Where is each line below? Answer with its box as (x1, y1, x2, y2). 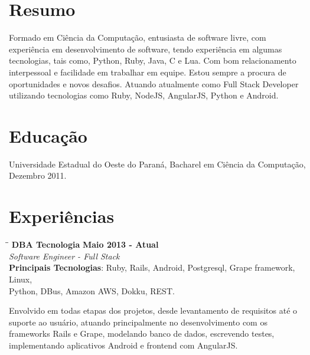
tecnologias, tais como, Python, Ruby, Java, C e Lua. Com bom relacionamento (9, 54, 296, 67)
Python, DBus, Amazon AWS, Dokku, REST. (9, 284, 175, 297)
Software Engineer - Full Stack (9, 249, 120, 262)
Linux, (9, 272, 32, 285)
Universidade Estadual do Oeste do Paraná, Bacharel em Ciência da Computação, (9, 157, 306, 170)
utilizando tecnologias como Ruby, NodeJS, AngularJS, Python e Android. (9, 89, 279, 101)
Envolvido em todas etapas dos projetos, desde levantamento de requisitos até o (9, 304, 298, 317)
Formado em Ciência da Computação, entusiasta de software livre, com (9, 31, 266, 44)
